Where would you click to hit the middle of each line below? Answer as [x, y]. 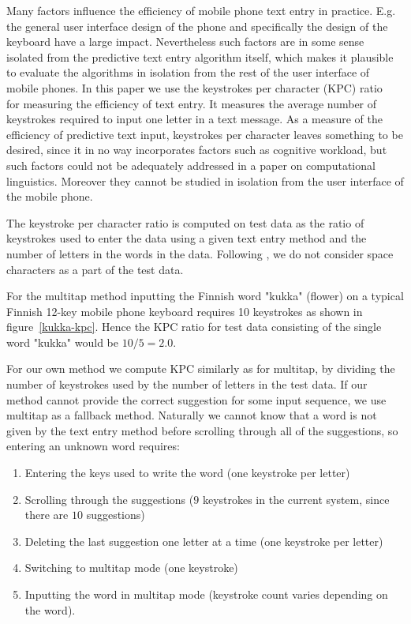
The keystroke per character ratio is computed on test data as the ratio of [185, 222]
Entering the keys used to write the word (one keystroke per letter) [187, 473]
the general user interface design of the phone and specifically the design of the [197, 26]
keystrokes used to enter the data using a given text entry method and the [187, 238]
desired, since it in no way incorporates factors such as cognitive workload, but [197, 150]
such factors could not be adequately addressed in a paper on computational [191, 165]
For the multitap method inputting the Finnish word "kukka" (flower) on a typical [205, 296]
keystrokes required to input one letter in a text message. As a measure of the [194, 119]
